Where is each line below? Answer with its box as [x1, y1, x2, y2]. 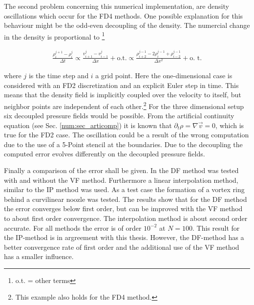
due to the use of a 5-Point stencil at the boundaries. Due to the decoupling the [4, 139, 243, 149]
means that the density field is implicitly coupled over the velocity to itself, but [4, 89, 241, 100]
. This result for [192, 222, 240, 233]
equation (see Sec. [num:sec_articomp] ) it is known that [4, 120, 172, 130]
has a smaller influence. [4, 251, 74, 261]
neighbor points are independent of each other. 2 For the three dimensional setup [4, 99, 244, 111]
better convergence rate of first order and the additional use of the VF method [4, 241, 239, 252]
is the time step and [28, 70, 89, 81]
